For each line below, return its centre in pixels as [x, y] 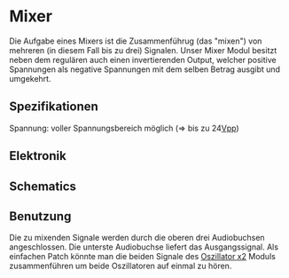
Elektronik [38, 156]
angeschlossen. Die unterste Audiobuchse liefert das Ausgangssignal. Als [144, 247]
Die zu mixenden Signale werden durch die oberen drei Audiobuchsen [137, 238]
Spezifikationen [54, 107]
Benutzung [40, 216]
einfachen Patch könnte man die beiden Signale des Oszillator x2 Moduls [143, 257]
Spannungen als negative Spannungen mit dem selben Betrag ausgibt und [145, 69]
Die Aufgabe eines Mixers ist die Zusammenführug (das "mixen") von [136, 41]
